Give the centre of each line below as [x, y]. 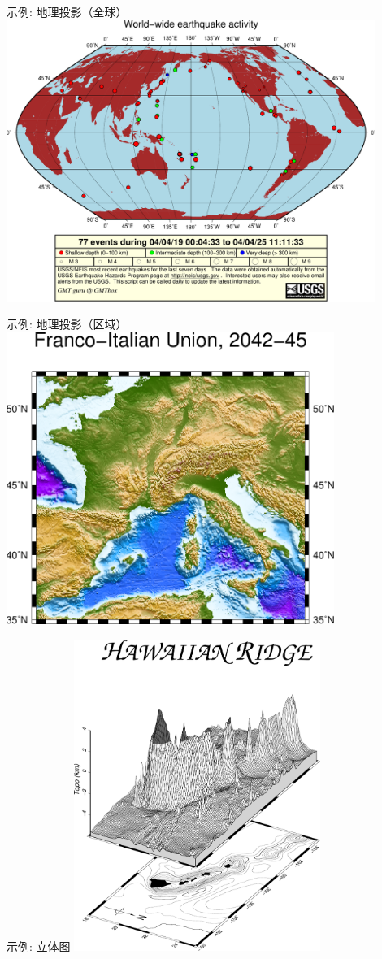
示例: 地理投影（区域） [67, 324]
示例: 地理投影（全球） [67, 11]
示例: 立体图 [39, 946]
